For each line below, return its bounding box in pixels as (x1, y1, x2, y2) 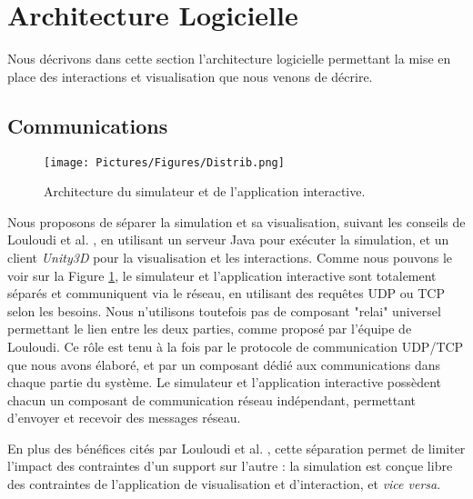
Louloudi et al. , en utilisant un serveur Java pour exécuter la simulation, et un (7, 230, 449, 249)
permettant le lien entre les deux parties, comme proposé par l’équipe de (7, 319, 412, 338)
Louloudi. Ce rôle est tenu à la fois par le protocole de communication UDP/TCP (7, 336, 464, 355)
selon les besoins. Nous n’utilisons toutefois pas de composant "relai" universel (7, 301, 441, 320)
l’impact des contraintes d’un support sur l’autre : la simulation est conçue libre (7, 456, 453, 475)
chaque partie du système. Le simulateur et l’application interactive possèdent (7, 373, 442, 392)
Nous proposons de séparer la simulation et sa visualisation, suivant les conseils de (7, 212, 466, 231)
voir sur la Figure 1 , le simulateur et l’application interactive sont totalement (7, 265, 437, 284)
